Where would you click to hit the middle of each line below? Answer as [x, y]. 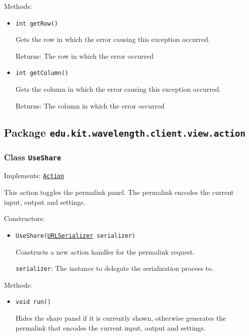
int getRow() [37, 23]
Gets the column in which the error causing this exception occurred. [118, 89]
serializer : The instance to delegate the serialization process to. [114, 268]
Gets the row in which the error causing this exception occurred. [113, 39]
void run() [33, 302]
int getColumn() [42, 73]
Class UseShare [33, 157]
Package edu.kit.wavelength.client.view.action [125, 132]
